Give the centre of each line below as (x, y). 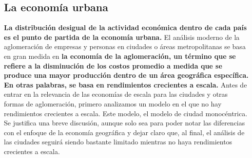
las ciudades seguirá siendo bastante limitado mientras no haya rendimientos (118, 142)
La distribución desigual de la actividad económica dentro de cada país (126, 27)
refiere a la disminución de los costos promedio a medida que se (113, 65)
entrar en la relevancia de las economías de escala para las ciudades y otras (116, 94)
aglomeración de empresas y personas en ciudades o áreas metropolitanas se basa (125, 46)
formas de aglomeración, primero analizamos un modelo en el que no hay (113, 103)
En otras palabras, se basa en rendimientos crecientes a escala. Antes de (126, 84)
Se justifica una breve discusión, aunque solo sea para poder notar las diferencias (125, 123)
